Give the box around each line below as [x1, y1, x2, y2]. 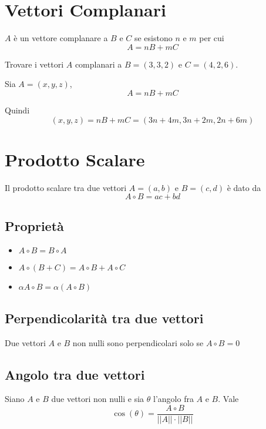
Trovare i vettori [5, 58, 64, 70]
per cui [199, 32, 224, 44]
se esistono [134, 32, 173, 44]
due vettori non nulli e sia [51, 393, 144, 405]
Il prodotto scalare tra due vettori [5, 181, 127, 193]
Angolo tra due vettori [5, 365, 145, 383]
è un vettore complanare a [14, 32, 108, 44]
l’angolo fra [153, 393, 194, 405]
